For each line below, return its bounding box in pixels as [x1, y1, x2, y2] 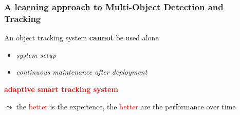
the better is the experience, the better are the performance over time [16, 101, 236, 111]
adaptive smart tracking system [4, 83, 118, 94]
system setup [16, 49, 57, 60]
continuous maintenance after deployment [16, 66, 147, 77]
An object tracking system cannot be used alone [4, 32, 159, 43]
